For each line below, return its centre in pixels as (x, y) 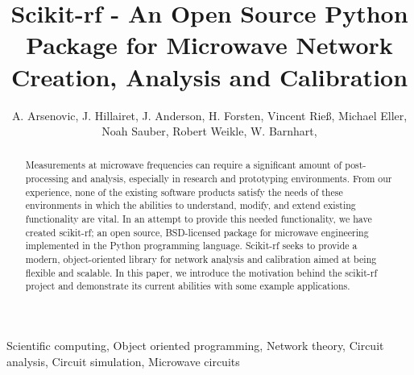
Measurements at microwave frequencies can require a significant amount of (184, 165)
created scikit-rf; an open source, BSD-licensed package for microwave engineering (197, 232)
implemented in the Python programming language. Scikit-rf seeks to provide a (191, 246)
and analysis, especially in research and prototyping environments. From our (232, 179)
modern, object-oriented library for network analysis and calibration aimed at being (201, 259)
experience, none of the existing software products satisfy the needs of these (184, 192)
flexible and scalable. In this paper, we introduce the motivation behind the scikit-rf (201, 272)
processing (47, 179)
